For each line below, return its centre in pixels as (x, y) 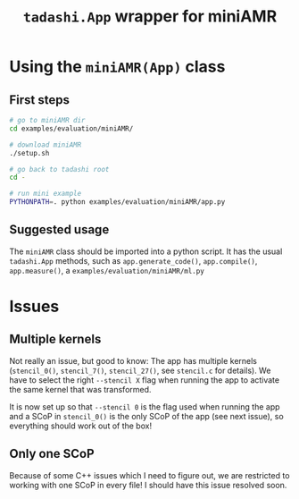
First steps (39, 100)
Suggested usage (59, 230)
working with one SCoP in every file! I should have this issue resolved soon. (148, 485)
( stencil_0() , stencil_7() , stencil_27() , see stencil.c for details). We (140, 370)
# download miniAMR (46, 145)
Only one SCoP (52, 454)
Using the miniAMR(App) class (117, 67)
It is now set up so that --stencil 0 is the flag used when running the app (145, 406)
